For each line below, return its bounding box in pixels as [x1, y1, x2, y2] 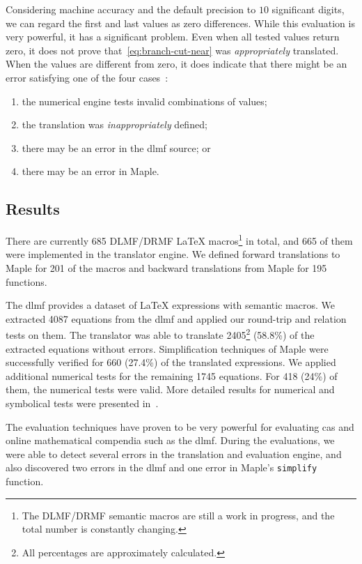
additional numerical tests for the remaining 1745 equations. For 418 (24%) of [6, 368, 338, 383]
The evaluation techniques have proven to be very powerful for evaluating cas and [6, 419, 354, 434]
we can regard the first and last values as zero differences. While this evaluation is [6, 15, 355, 30]
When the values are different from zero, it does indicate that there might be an [6, 56, 347, 71]
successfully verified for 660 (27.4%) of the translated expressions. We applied [6, 355, 336, 369]
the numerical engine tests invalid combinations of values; [22, 93, 267, 108]
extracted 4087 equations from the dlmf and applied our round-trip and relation [6, 311, 347, 326]
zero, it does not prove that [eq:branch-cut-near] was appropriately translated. [6, 43, 339, 57]
